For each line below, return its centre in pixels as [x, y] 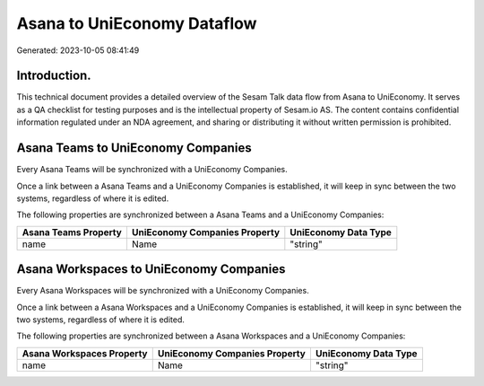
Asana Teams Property [72, 232]
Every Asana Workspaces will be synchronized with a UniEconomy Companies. [163, 291]
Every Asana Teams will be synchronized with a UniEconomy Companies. [152, 170]
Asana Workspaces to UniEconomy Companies [151, 269]
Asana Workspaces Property [85, 353]
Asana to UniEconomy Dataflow [137, 23]
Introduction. [54, 76]
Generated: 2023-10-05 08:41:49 [78, 50]
